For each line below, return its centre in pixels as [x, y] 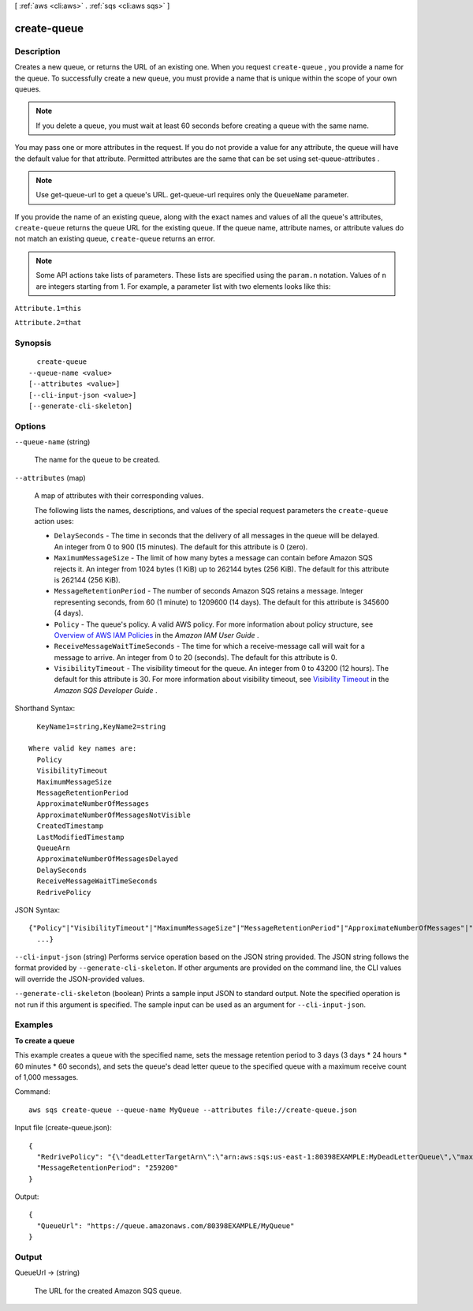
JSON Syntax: [37, 910]
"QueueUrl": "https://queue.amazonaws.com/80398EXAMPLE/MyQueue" [166, 1226]
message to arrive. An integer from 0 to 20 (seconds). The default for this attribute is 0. [196, 657]
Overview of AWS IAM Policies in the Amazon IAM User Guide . [156, 635]
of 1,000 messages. [47, 1077]
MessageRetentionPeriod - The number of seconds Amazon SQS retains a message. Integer [209, 591]
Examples [34, 1024]
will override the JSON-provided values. [80, 979]
